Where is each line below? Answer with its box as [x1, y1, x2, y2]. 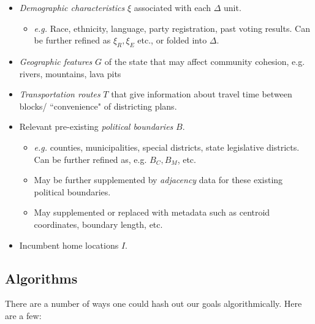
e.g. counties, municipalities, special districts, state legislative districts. [34, 140, 300, 153]
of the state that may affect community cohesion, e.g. [104, 55, 305, 67]
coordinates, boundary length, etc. [34, 217, 163, 230]
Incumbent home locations [19, 238, 119, 251]
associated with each [134, 1, 211, 13]
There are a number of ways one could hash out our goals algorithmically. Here [5, 297, 302, 310]
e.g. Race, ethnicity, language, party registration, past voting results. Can [34, 21, 310, 34]
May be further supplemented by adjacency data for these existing [34, 173, 283, 186]
